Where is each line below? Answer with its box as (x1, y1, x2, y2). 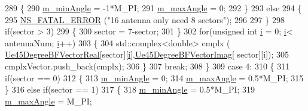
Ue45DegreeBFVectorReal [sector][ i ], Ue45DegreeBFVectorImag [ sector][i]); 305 (5, 48, 289, 61)
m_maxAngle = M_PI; (5, 94, 92, 107)
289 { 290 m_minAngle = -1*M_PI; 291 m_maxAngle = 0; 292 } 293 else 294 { (5, 2, 302, 14)
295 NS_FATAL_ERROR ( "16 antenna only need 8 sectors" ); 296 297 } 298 (5, 13, 285, 26)
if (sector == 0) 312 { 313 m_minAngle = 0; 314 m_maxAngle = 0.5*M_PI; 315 (5, 71, 304, 84)
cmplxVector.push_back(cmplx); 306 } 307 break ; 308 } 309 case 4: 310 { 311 (5, 59, 290, 72)
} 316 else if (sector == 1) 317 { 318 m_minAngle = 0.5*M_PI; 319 (5, 83, 255, 96)
